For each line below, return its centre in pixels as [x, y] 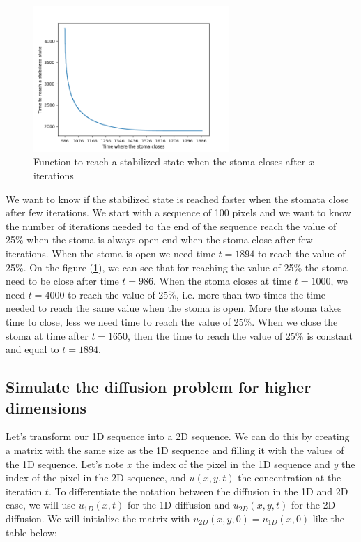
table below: [31, 532]
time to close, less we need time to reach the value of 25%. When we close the [172, 321]
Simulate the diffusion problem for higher [159, 387]
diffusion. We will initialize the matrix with [98, 518]
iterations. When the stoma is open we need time [110, 254]
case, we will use [41, 505]
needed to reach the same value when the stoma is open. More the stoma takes [174, 308]
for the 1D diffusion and [179, 505]
